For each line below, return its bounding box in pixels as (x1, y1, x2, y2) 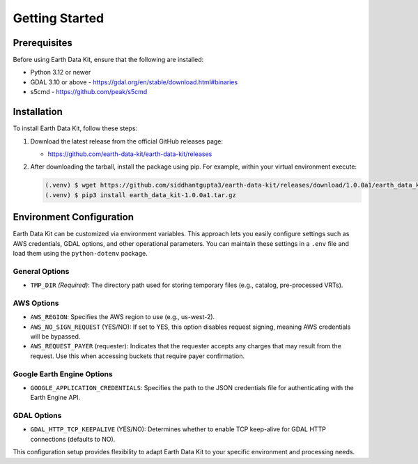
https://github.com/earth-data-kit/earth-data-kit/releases (47, 150, 212, 158)
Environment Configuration (13, 211, 134, 223)
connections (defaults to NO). (30, 435, 116, 443)
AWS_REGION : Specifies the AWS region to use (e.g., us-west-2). (30, 313, 215, 321)
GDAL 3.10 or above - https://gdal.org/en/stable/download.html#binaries (30, 77, 238, 86)
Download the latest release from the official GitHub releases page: (30, 137, 223, 146)
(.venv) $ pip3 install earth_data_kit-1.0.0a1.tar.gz (45, 191, 236, 199)
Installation (13, 106, 63, 118)
